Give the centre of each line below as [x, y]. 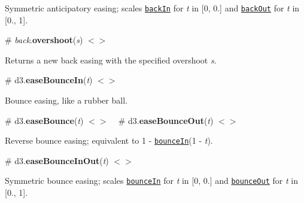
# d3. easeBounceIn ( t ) [49, 80]
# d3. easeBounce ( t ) [44, 120]
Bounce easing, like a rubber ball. [66, 100]
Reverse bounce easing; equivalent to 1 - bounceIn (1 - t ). [109, 140]
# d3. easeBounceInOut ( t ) [57, 160]
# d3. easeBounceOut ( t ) [166, 120]
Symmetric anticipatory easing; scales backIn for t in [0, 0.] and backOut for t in [152, 8]
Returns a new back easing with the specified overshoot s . [111, 60]
